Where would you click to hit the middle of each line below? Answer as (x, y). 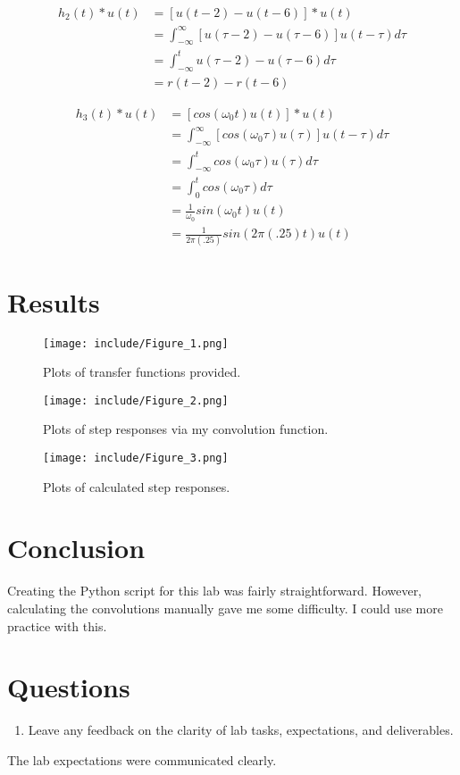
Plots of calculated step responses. (137, 486)
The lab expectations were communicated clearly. (142, 759)
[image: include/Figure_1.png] (136, 343)
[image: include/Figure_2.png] (136, 400)
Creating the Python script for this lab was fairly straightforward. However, (215, 591)
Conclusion (76, 548)
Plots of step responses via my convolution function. (186, 429)
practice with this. (57, 625)
